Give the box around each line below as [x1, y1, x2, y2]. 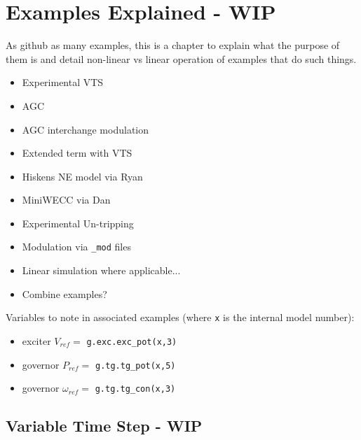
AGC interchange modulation [22, 122, 149, 136]
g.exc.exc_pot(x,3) [86, 336, 177, 347]
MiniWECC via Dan [22, 192, 111, 207]
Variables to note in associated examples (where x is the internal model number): [6, 310, 355, 325]
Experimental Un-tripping [22, 215, 134, 230]
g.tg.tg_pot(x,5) [95, 360, 176, 371]
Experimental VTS [22, 75, 104, 90]
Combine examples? [22, 286, 107, 301]
